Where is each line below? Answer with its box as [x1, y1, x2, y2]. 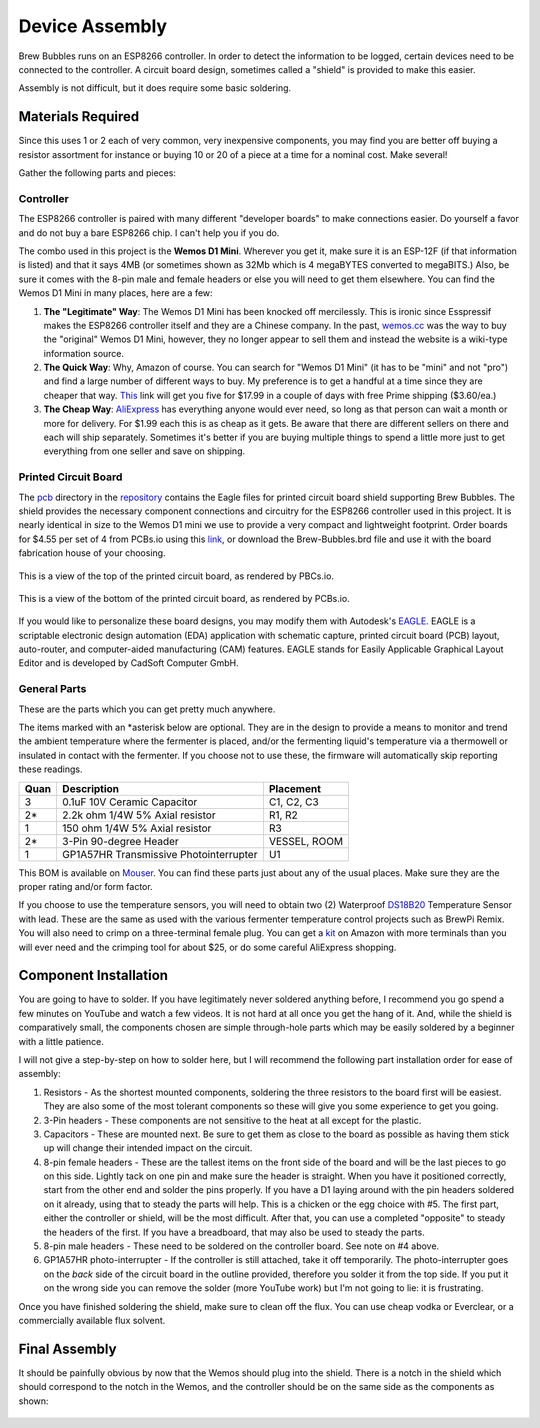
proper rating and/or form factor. [18, 880, 154, 892]
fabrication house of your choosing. [18, 547, 166, 559]
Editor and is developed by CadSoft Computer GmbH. [18, 657, 239, 669]
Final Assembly [18, 1340, 117, 1357]
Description [61, 781, 120, 795]
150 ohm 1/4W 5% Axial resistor [61, 821, 212, 835]
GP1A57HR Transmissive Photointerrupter [61, 847, 258, 861]
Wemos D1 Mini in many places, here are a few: [18, 287, 214, 299]
